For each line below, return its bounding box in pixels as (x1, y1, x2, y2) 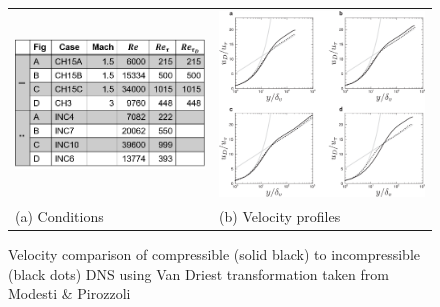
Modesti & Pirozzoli (8, 283, 131, 304)
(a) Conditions (15, 205, 104, 226)
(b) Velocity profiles (219, 205, 341, 226)
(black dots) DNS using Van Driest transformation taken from (8, 263, 389, 284)
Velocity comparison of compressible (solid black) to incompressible (8, 244, 421, 265)
